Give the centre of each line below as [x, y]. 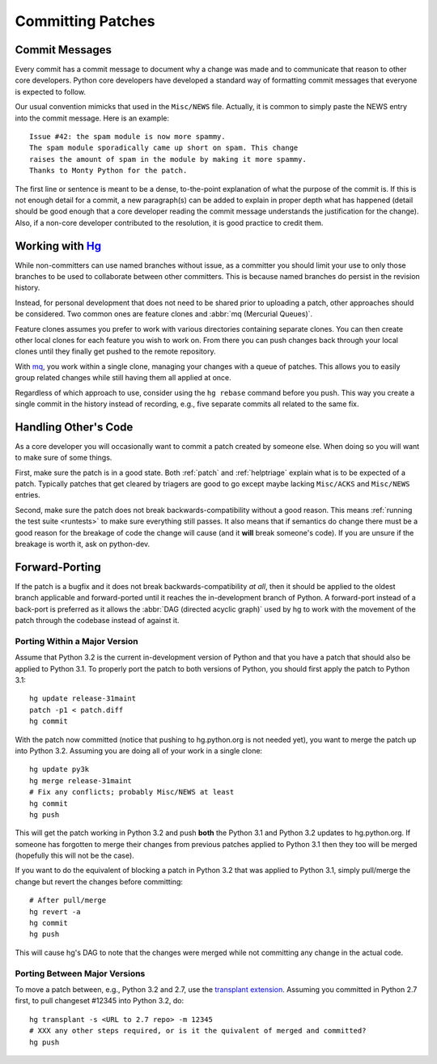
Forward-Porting [58, 567]
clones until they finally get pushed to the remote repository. [115, 351]
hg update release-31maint [83, 699]
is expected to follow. [51, 91]
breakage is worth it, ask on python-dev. [83, 544]
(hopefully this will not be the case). [75, 856]
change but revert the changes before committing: [99, 881]
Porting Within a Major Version [76, 641]
